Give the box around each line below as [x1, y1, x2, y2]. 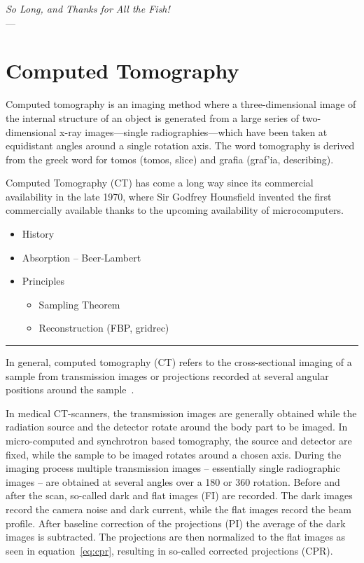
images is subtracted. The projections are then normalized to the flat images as [6, 529, 346, 544]
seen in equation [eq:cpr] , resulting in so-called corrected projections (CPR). [6, 543, 333, 557]
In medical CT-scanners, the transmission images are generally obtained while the [6, 405, 357, 420]
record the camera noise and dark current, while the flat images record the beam [6, 501, 351, 516]
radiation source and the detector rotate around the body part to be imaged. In [6, 419, 348, 434]
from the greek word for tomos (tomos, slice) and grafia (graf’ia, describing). [6, 151, 334, 166]
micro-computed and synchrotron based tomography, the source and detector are [6, 433, 352, 447]
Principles [22, 273, 65, 288]
